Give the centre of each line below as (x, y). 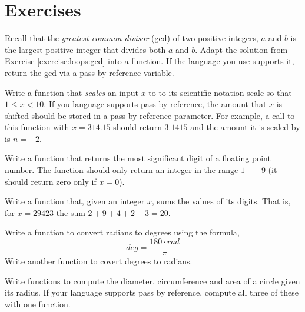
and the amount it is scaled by (245, 127)
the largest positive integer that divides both (85, 49)
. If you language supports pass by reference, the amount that (155, 104)
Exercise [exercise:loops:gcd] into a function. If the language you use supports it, (150, 61)
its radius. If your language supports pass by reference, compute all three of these (152, 292)
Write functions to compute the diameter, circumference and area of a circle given (152, 281)
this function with (37, 127)
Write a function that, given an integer (75, 201)
